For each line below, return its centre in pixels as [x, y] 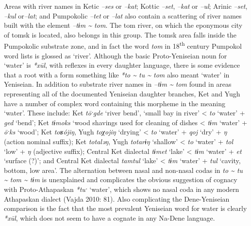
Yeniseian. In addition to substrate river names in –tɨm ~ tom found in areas [118, 84]
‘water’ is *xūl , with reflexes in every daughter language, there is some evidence [122, 65]
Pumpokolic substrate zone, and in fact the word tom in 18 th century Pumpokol [123, 45]
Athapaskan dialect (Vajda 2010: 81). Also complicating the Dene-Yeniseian [117, 198]
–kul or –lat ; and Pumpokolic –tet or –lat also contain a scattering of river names [123, 15]
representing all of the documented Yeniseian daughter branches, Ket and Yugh [122, 94]
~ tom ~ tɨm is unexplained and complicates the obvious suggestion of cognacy [121, 179]
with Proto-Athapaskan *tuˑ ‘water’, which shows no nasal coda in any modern [122, 189]
